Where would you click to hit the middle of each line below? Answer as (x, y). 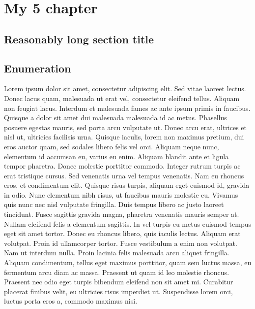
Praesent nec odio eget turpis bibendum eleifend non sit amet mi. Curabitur (119, 282)
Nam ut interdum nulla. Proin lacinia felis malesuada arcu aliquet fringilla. (117, 253)
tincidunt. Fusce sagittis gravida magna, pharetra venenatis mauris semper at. (122, 214)
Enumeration (38, 68)
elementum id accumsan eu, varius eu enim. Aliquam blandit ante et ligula (116, 156)
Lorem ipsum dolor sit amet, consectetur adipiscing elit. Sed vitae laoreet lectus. (125, 88)
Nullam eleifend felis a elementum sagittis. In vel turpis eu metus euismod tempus (127, 223)
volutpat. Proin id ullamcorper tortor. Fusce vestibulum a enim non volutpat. (121, 243)
